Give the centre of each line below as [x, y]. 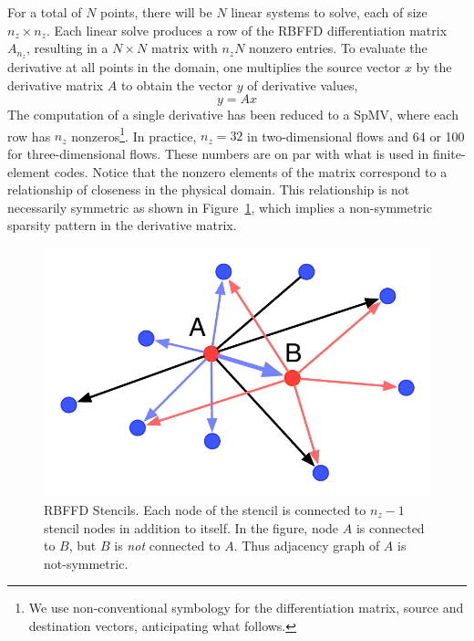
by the [434, 67]
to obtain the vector [177, 84]
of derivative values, [303, 84]
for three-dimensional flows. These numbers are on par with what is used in [218, 154]
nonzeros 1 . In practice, [134, 134]
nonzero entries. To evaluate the [338, 48]
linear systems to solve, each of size [329, 12]
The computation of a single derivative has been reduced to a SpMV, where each [233, 115]
